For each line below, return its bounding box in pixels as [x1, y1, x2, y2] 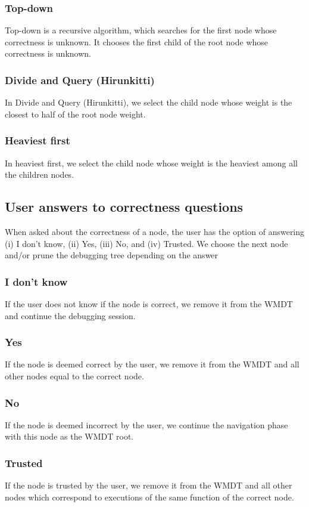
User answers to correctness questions [5, 197, 244, 216]
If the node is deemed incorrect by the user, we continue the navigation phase [5, 418, 288, 431]
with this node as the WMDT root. [5, 430, 134, 443]
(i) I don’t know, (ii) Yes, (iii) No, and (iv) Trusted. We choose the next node [5, 237, 288, 249]
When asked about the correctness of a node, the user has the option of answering [5, 225, 305, 238]
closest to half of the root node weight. [5, 107, 146, 120]
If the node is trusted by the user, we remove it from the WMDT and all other [5, 479, 292, 491]
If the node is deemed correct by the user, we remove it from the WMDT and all [5, 358, 299, 370]
